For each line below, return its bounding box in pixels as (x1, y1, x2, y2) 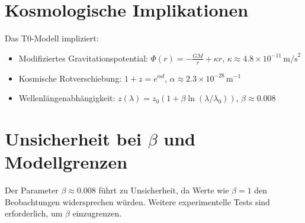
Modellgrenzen (5, 150, 128, 174)
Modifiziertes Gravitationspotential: (18, 51, 148, 64)
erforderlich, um (5, 207, 63, 219)
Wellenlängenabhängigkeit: (18, 92, 115, 104)
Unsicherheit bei (5, 126, 142, 150)
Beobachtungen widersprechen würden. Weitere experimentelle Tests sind (5, 195, 270, 208)
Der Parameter (5, 184, 59, 196)
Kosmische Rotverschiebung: (18, 72, 122, 84)
